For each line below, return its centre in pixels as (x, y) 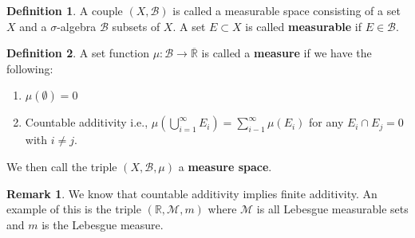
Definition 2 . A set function (78, 53)
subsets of (136, 26)
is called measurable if (304, 26)
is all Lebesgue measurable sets (332, 209)
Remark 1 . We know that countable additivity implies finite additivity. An (192, 193)
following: (30, 68)
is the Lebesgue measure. (103, 224)
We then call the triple (62, 166)
